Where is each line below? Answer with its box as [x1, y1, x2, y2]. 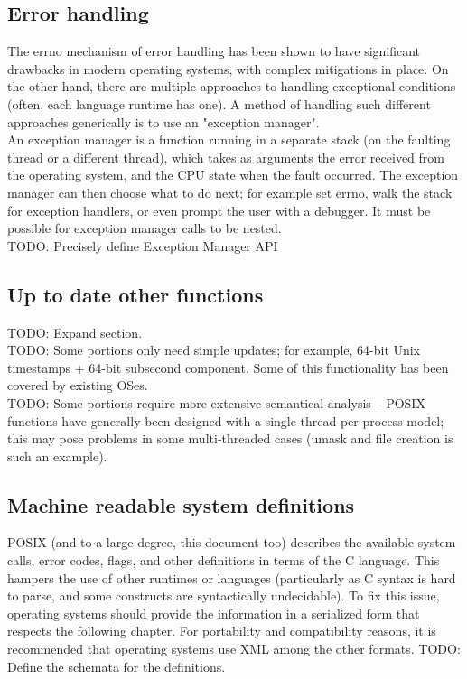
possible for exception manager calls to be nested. [7, 219, 282, 237]
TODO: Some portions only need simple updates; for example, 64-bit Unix [7, 340, 421, 359]
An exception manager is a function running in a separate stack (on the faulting [7, 130, 451, 149]
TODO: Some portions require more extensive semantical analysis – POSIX [7, 393, 425, 412]
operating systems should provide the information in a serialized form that [7, 603, 420, 622]
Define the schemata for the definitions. [7, 656, 226, 675]
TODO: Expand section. [7, 322, 143, 341]
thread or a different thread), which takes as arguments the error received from [7, 147, 444, 166]
